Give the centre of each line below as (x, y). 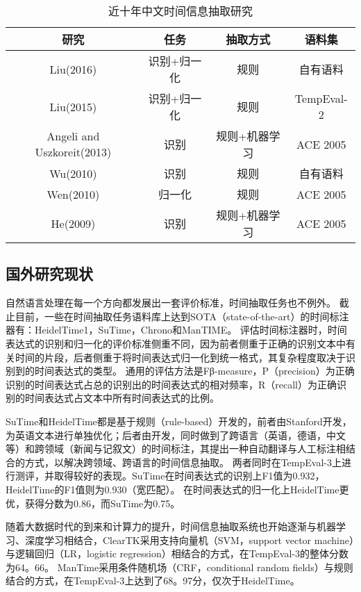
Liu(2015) (73, 106)
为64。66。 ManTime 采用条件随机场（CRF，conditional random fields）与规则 (179, 567)
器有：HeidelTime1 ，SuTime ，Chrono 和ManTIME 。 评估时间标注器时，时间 (176, 330)
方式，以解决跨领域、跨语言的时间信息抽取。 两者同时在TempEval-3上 (183, 462)
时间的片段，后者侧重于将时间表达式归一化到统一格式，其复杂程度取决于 (180, 357)
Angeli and (73, 136)
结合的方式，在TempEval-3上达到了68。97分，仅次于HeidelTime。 (153, 581)
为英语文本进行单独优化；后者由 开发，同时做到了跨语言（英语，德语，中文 (176, 435)
